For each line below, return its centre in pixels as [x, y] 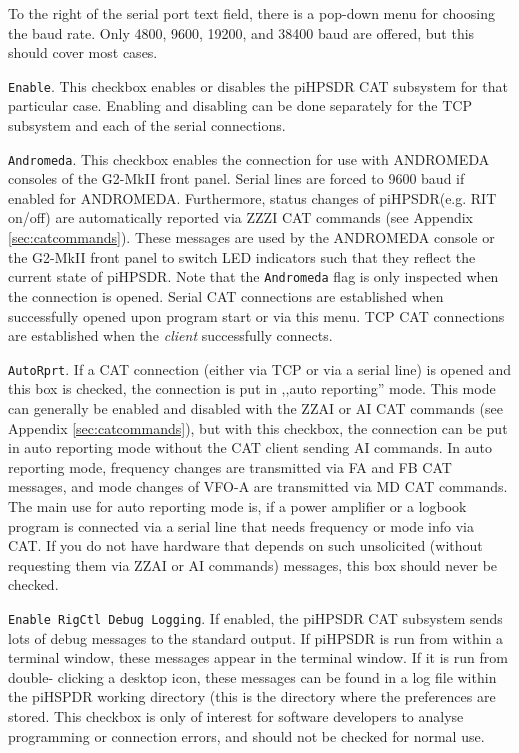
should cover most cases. [83, 52]
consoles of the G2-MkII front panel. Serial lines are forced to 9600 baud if [236, 178]
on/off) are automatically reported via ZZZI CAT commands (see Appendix [240, 217]
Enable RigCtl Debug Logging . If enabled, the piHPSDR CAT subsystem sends [255, 617]
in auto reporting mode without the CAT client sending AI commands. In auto [250, 447]
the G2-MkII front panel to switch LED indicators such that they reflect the [242, 256]
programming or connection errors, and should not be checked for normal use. [246, 735]
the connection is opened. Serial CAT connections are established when [226, 295]
